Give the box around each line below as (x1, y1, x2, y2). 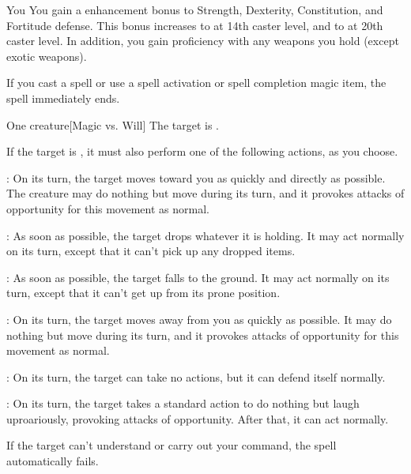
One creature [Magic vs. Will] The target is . (6, 116, 219, 133)
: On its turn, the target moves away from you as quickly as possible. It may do (6, 310, 392, 327)
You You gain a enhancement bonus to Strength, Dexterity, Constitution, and (6, 2, 383, 17)
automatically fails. (6, 453, 99, 469)
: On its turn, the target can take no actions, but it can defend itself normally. (6, 368, 386, 385)
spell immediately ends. (6, 89, 120, 106)
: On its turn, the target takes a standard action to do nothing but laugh (6, 395, 360, 412)
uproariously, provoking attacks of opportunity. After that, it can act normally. (6, 410, 389, 427)
